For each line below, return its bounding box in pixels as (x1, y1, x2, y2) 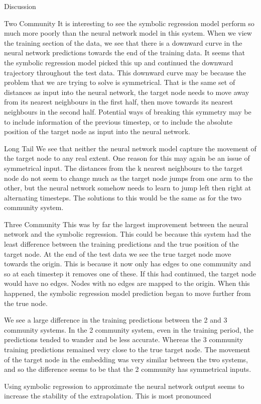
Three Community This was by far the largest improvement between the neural (4, 219, 248, 229)
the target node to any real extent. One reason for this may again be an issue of (4, 153, 250, 163)
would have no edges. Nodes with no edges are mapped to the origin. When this (4, 278, 250, 288)
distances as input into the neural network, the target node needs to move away (4, 86, 249, 97)
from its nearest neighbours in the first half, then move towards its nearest (4, 96, 233, 107)
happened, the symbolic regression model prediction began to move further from (4, 288, 251, 298)
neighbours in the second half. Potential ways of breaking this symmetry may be (4, 106, 251, 117)
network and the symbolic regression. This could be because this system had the (4, 229, 251, 239)
